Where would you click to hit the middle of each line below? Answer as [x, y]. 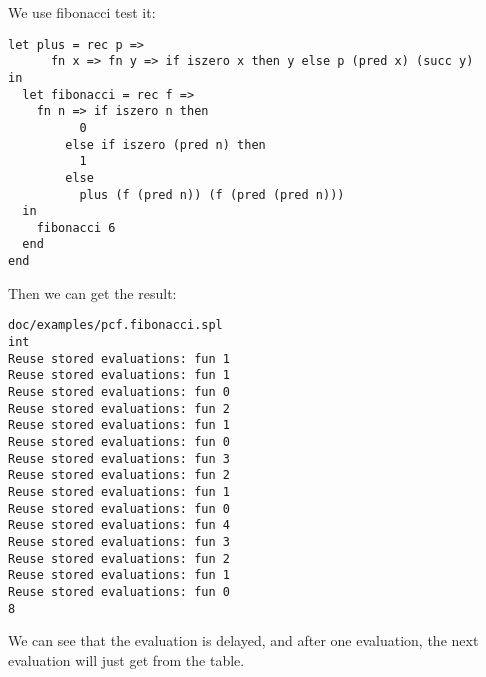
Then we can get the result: [92, 292]
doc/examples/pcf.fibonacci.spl [115, 325]
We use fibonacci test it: [82, 12]
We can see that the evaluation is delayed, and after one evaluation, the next [243, 640]
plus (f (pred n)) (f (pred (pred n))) [212, 194]
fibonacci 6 [76, 227]
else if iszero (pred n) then [165, 144]
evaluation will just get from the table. [126, 659]
